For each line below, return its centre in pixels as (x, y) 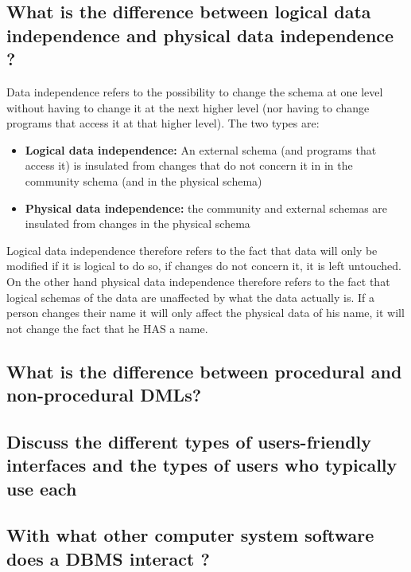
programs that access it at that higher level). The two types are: (163, 123)
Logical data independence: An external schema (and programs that (201, 149)
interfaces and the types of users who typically (202, 465)
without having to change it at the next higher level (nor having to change (188, 107)
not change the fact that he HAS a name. (107, 328)
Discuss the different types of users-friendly (189, 441)
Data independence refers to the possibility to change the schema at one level (195, 91)
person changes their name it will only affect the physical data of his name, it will (205, 313)
